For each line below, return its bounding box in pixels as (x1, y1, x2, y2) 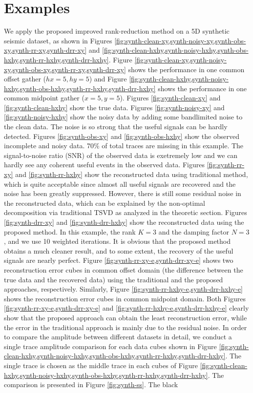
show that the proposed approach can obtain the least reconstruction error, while (4, 312, 247, 322)
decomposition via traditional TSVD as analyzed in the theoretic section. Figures (4, 207, 247, 217)
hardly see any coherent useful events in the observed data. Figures (4, 159, 205, 170)
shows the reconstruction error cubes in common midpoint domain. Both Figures (4, 293, 246, 303)
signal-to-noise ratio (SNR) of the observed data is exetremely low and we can (4, 150, 238, 160)
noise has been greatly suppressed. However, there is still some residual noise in (4, 188, 241, 198)
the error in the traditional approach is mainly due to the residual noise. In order (4, 322, 247, 332)
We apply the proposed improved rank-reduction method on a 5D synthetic (4, 26, 230, 36)
